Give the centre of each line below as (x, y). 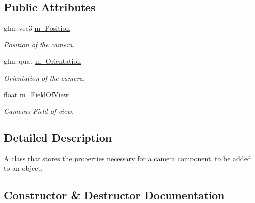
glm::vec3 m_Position (37, 28)
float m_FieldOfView (36, 94)
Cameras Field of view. (39, 111)
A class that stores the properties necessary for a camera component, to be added (127, 158)
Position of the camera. (39, 44)
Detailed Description (58, 138)
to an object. (23, 168)
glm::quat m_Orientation (42, 61)
